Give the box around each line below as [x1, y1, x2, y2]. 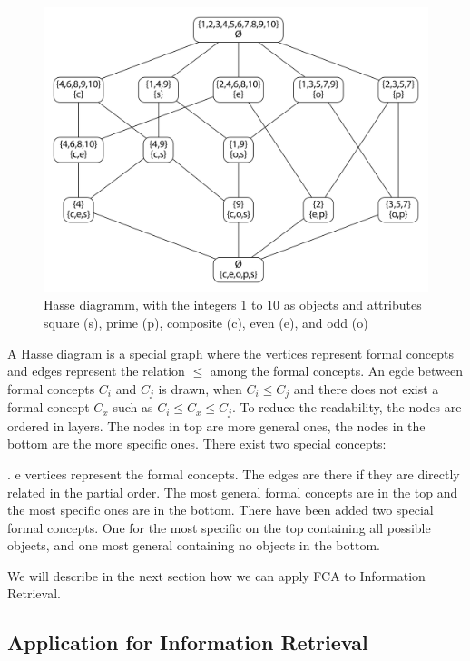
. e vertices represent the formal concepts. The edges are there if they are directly [7, 464, 460, 483]
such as [113, 398, 153, 417]
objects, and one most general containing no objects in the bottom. [7, 536, 380, 555]
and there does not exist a [293, 379, 439, 398]
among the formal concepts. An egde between [210, 361, 464, 380]
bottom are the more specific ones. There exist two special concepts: [7, 434, 387, 453]
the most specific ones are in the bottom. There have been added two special [7, 500, 434, 519]
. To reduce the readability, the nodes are [231, 398, 462, 417]
